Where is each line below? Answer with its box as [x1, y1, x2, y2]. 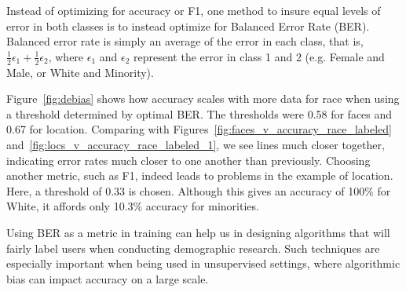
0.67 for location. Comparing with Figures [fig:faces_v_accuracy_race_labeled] [6, 121, 392, 137]
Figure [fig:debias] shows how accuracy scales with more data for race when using [6, 90, 400, 107]
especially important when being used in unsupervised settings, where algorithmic [6, 255, 401, 272]
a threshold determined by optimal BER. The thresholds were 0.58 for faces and [6, 105, 393, 122]
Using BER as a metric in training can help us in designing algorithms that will [6, 224, 390, 240]
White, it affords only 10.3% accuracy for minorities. [6, 198, 259, 214]
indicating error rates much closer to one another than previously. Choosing [6, 151, 371, 168]
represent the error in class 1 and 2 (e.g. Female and [134, 48, 385, 64]
